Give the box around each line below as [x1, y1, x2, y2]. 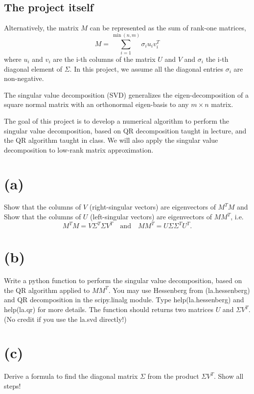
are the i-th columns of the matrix [53, 53, 156, 64]
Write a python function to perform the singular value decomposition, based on [4, 275, 242, 286]
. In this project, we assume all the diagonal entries [69, 63, 224, 74]
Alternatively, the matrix [4, 23, 79, 33]
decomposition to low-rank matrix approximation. [4, 144, 154, 155]
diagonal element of [4, 63, 62, 74]
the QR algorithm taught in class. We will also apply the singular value [4, 135, 218, 145]
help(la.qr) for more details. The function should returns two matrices [4, 304, 213, 315]
